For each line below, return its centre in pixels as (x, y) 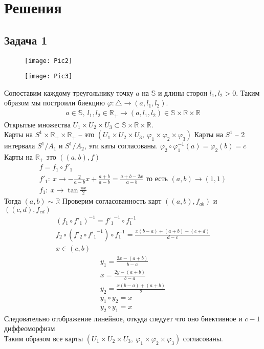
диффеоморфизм (30, 328)
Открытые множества (37, 124)
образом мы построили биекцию (55, 103)
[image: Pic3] (49, 77)
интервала (20, 146)
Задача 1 (26, 40)
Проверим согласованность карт (112, 201)
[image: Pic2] (49, 61)
